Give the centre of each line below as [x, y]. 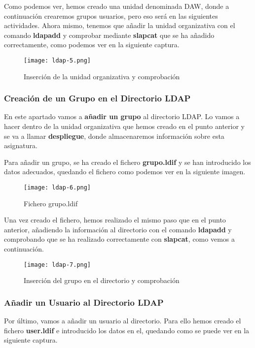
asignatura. [21, 145]
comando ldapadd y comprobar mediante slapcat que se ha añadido [109, 35]
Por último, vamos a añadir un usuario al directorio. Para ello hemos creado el [123, 321]
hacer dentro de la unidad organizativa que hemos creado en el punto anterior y [124, 126]
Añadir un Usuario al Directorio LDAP [84, 302]
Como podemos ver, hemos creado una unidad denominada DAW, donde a [117, 6]
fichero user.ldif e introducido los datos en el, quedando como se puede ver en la [127, 330]
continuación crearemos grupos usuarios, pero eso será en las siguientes [111, 16]
